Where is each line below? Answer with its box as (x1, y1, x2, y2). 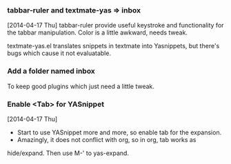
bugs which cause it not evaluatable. (7, 49, 112, 57)
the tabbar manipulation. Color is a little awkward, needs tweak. (7, 28, 188, 37)
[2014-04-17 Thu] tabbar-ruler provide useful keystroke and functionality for (7, 21, 224, 30)
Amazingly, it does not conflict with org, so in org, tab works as (17, 135, 197, 143)
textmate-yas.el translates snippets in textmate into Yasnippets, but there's (7, 42, 220, 50)
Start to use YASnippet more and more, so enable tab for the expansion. (17, 128, 222, 136)
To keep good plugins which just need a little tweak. (7, 82, 155, 90)
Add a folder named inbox (7, 66, 95, 76)
